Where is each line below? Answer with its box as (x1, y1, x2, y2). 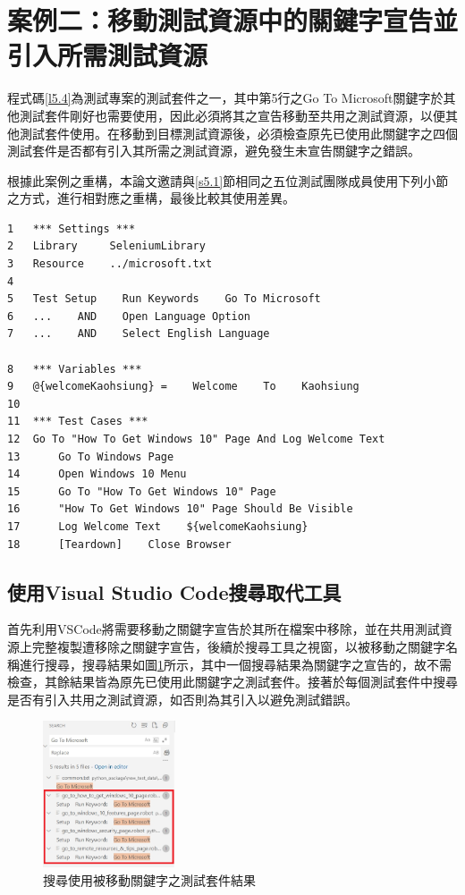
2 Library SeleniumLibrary (7, 240, 206, 253)
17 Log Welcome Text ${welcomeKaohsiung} (7, 519, 309, 533)
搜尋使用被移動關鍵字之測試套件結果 (43, 870, 256, 889)
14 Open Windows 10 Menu (7, 468, 187, 481)
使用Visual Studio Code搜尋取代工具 (7, 578, 342, 605)
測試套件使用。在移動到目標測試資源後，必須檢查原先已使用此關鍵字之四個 (19, 123, 458, 142)
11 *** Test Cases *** (7, 415, 148, 428)
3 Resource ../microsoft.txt (7, 258, 213, 271)
